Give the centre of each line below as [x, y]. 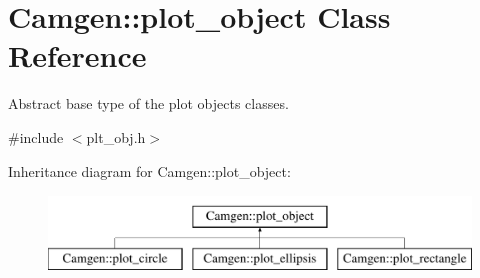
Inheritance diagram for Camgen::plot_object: [149, 170]
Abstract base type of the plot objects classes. [148, 103]
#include [36, 136]
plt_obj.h [116, 136]
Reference [77, 55]
